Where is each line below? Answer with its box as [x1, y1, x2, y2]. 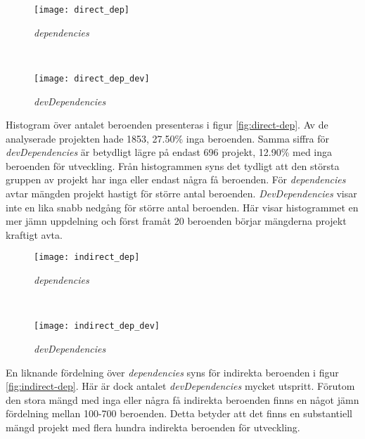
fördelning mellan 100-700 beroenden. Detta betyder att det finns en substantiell [6, 406, 352, 421]
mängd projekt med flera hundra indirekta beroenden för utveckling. [6, 419, 300, 434]
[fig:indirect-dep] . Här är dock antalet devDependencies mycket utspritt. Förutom [6, 379, 355, 393]
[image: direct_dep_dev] [34, 73, 150, 84]
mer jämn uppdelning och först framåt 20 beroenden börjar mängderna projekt [6, 214, 347, 228]
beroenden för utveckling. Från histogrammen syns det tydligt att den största [6, 158, 340, 173]
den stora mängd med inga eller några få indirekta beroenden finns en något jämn [6, 392, 359, 407]
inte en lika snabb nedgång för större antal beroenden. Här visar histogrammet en [6, 199, 359, 214]
